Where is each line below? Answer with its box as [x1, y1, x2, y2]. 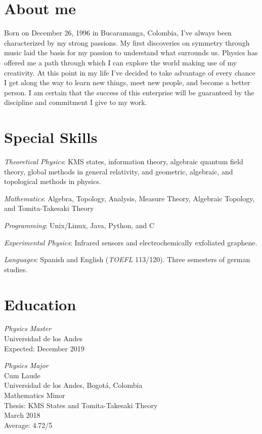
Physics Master [4, 323, 52, 334]
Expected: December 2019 [4, 343, 84, 353]
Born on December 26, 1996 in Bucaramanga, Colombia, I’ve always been [4, 27, 232, 38]
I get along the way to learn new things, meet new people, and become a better [4, 77, 250, 88]
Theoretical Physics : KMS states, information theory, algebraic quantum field [4, 156, 243, 166]
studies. [4, 264, 28, 274]
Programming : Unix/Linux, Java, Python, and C [4, 220, 155, 230]
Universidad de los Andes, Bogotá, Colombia [4, 380, 143, 390]
